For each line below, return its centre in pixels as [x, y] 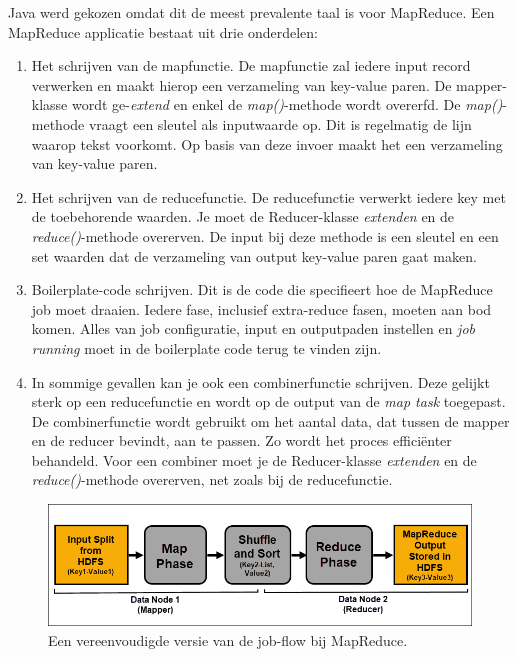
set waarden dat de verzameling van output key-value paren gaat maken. [254, 255]
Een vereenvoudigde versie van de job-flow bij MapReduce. [228, 639]
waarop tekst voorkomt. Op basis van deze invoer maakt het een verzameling [267, 143]
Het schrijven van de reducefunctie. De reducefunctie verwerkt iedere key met [268, 196]
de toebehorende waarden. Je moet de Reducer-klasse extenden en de [243, 216]
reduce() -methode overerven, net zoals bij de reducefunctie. [212, 479]
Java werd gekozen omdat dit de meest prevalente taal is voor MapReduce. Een [251, 12]
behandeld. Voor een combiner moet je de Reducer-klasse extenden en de [254, 459]
